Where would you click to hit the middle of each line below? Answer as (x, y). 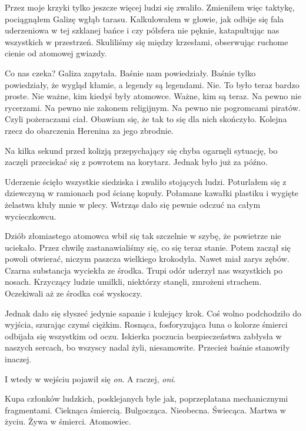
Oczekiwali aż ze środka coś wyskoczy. (74, 293)
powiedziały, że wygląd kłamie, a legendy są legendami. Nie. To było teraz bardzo (152, 84)
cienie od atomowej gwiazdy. (56, 53)
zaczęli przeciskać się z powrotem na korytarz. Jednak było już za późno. (136, 162)
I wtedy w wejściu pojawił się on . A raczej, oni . (90, 378)
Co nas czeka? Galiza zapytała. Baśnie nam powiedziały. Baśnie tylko (130, 73)
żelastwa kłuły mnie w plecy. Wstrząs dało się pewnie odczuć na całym (133, 204)
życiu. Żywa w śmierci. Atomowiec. (68, 421)
